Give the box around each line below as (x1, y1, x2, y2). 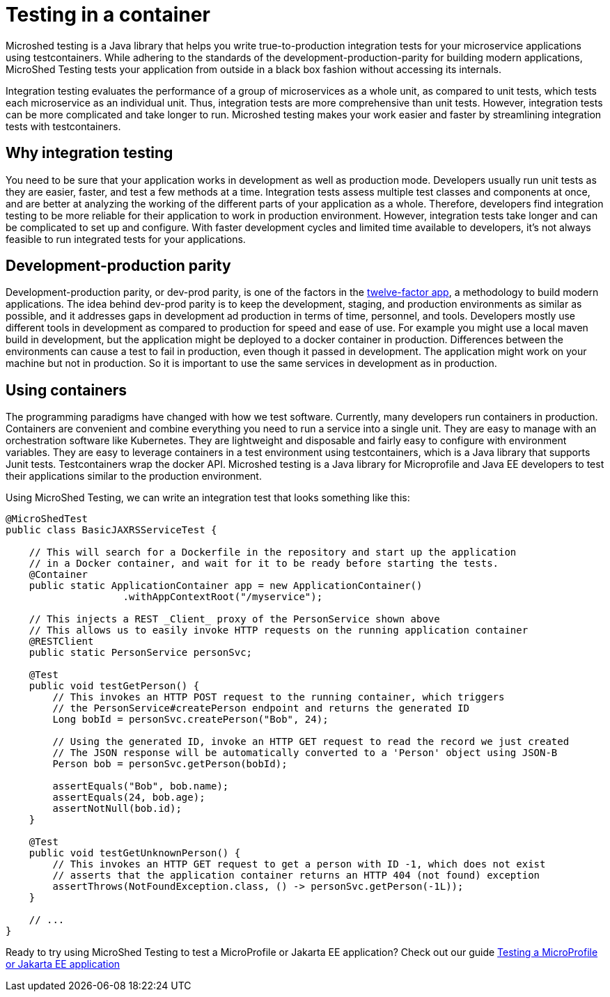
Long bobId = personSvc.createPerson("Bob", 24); (52, 714, 329, 725)
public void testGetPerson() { (29, 680, 200, 692)
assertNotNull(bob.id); (52, 803, 182, 815)
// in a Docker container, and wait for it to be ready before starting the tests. (29, 558, 499, 570)
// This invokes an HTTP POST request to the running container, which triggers (52, 691, 505, 703)
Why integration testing (6, 144, 173, 162)
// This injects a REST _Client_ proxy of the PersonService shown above (29, 613, 440, 625)
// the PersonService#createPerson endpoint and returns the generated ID (52, 702, 469, 714)
